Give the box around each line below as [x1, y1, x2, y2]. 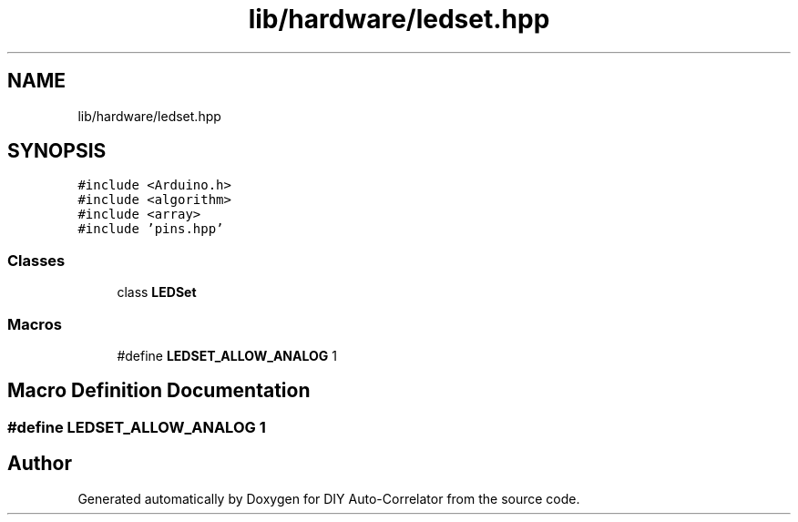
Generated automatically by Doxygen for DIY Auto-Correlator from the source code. [77, 490, 580, 507]
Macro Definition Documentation [7, 379, 311, 403]
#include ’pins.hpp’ [77, 221, 224, 237]
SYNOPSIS [7, 139, 107, 163]
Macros [7, 314, 62, 333]
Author [7, 452, 72, 476]
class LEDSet [117, 284, 197, 301]
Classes [7, 251, 66, 270]
